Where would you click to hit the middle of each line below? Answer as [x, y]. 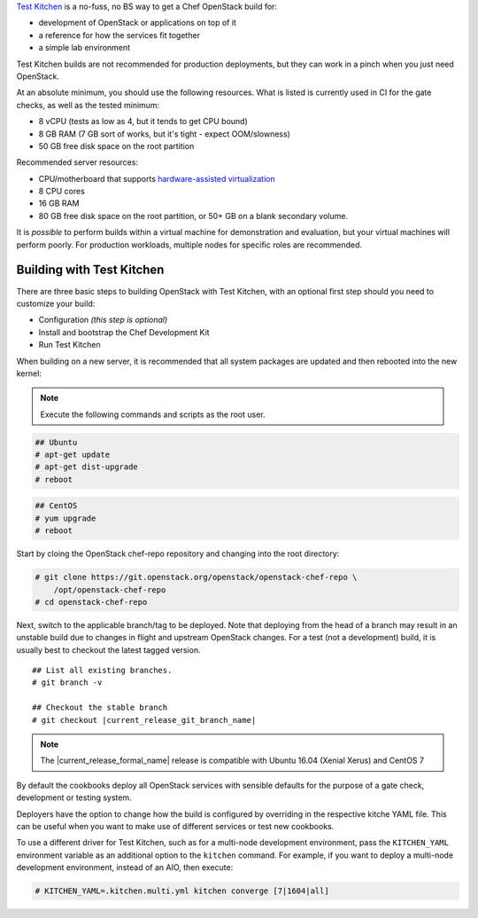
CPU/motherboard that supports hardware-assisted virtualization [157, 178]
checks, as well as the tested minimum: [88, 105]
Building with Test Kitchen [90, 270]
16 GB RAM [59, 203]
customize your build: [56, 303]
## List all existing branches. [102, 671]
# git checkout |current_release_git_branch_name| [144, 720]
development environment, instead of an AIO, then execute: [125, 867]
